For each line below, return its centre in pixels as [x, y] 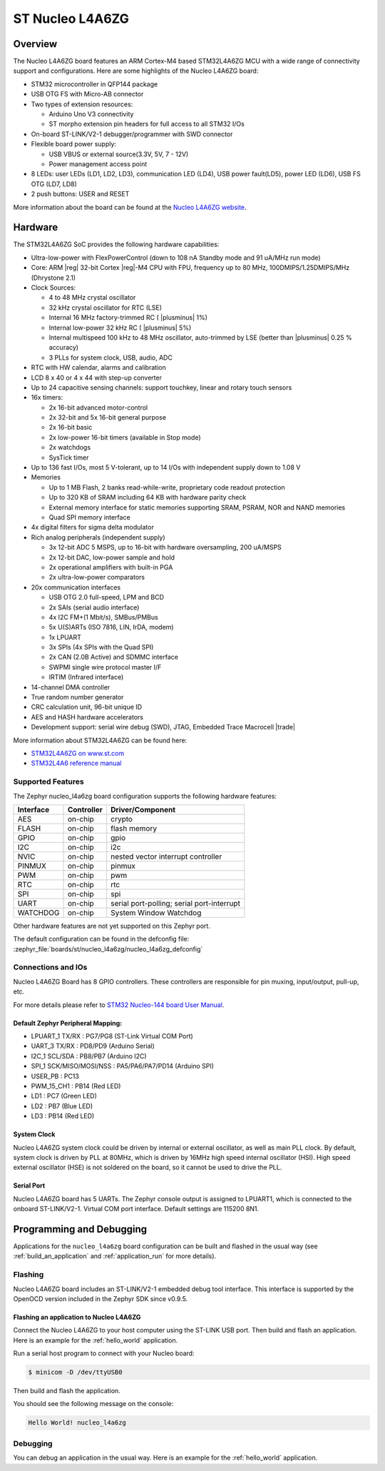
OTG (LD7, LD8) [54, 184]
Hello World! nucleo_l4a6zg [77, 1423]
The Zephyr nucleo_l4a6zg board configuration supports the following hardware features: [145, 796]
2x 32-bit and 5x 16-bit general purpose [108, 418]
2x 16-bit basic [71, 428]
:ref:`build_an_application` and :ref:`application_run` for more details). [115, 1256]
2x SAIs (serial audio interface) [94, 607]
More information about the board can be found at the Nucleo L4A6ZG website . [130, 207]
